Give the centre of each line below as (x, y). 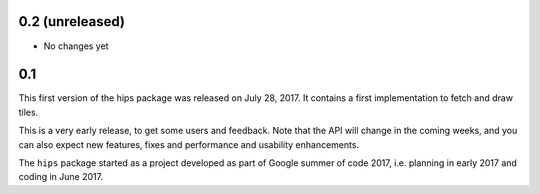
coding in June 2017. (61, 177)
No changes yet (76, 46)
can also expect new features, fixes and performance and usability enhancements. (189, 144)
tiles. (28, 112)
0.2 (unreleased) (71, 21)
